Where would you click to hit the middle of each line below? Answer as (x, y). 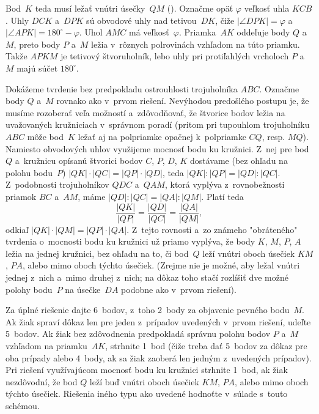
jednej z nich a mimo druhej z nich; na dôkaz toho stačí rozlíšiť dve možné (147, 277)
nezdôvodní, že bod (42, 381)
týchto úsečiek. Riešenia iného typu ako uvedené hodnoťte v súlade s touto (147, 394)
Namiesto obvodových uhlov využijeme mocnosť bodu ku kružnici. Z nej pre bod (157, 148)
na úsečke (83, 289)
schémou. (23, 405)
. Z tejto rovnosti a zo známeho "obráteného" (212, 229)
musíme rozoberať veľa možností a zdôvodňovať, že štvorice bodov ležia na (145, 112)
